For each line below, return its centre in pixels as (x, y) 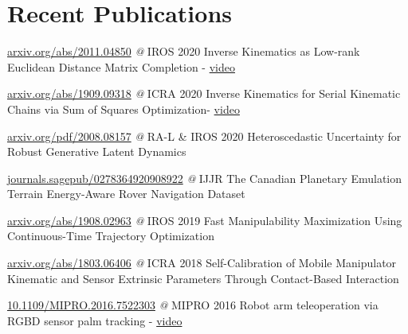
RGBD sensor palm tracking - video (95, 320)
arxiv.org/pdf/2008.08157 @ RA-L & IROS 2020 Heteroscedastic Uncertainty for (204, 136)
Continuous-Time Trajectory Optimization (111, 236)
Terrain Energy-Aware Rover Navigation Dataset (126, 194)
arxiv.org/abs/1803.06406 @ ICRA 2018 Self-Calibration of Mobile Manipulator (202, 263)
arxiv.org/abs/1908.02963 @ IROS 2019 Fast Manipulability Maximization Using (205, 220)
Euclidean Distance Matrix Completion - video (121, 66)
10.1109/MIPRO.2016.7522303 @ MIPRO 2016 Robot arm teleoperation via (193, 305)
